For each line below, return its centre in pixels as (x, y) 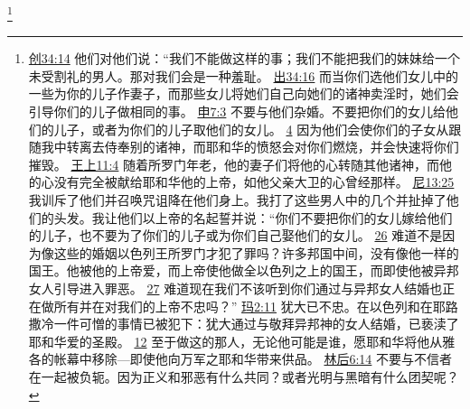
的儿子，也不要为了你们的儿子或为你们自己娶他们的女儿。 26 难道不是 (235, 235)
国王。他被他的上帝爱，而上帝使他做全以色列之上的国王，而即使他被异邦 (244, 270)
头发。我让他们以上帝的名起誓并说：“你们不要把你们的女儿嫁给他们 (253, 217)
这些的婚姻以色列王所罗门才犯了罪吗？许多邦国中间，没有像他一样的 (256, 252)
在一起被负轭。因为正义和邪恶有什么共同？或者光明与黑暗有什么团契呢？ (244, 376)
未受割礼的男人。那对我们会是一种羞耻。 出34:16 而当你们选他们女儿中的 (244, 75)
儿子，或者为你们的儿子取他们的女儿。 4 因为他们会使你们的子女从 (251, 129)
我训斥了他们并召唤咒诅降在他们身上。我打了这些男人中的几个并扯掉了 (237, 200)
